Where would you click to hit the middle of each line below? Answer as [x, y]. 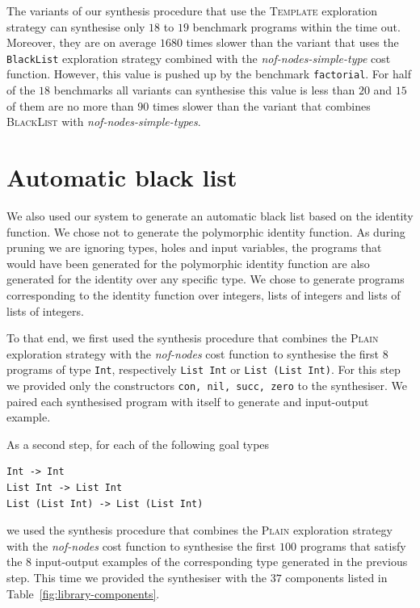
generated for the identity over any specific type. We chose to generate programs [206, 279]
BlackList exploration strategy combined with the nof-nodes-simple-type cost [199, 58]
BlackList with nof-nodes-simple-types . [104, 122]
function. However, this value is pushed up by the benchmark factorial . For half [209, 74]
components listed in [336, 577]
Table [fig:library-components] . [83, 593]
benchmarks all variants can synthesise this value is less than [204, 90]
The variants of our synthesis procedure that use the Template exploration [192, 10]
